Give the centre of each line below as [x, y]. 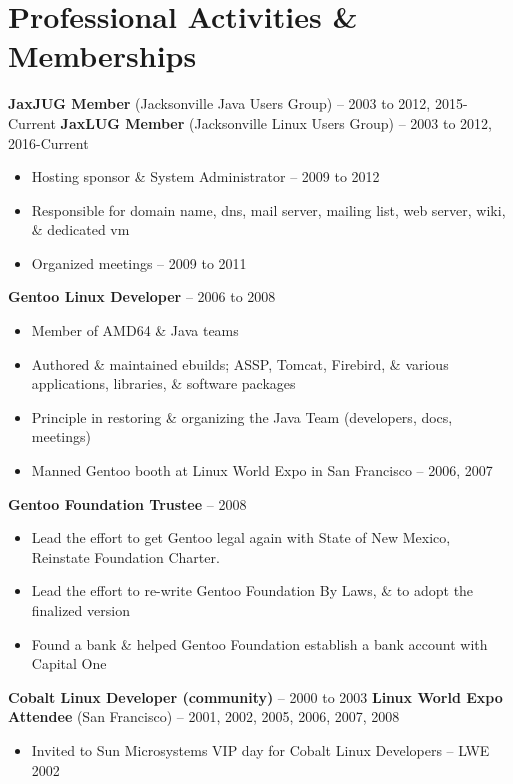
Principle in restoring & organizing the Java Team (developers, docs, [242, 416]
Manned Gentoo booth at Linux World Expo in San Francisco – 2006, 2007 [262, 470]
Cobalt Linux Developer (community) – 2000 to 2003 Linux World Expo [255, 696]
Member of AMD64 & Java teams [135, 330]
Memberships [102, 55]
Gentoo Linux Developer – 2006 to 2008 [142, 296]
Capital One [69, 663]
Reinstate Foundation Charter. [125, 556]
